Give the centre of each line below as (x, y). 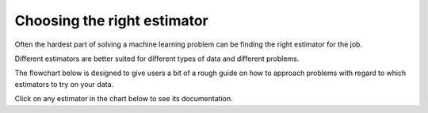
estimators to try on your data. (64, 84)
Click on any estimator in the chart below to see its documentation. (124, 99)
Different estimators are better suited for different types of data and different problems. (157, 58)
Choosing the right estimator (112, 21)
